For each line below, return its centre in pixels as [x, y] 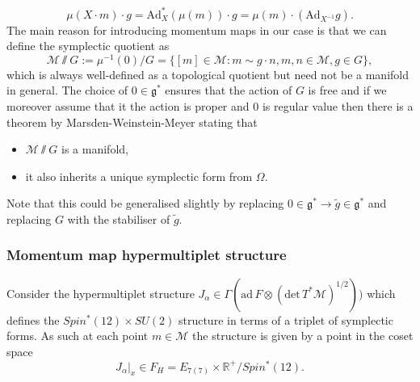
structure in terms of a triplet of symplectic [286, 319]
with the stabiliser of [119, 218]
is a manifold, [95, 149]
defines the [33, 319]
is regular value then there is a [338, 105]
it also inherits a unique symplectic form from [139, 176]
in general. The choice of [67, 90]
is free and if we [347, 90]
